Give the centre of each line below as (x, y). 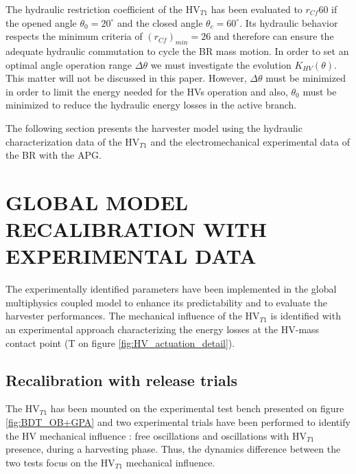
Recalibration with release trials (121, 380)
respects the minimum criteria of (74, 36)
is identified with (306, 316)
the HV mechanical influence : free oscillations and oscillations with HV (156, 435)
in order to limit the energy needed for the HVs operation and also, (147, 91)
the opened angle (41, 22)
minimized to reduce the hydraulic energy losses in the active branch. (151, 105)
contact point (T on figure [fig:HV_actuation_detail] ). (120, 342)
